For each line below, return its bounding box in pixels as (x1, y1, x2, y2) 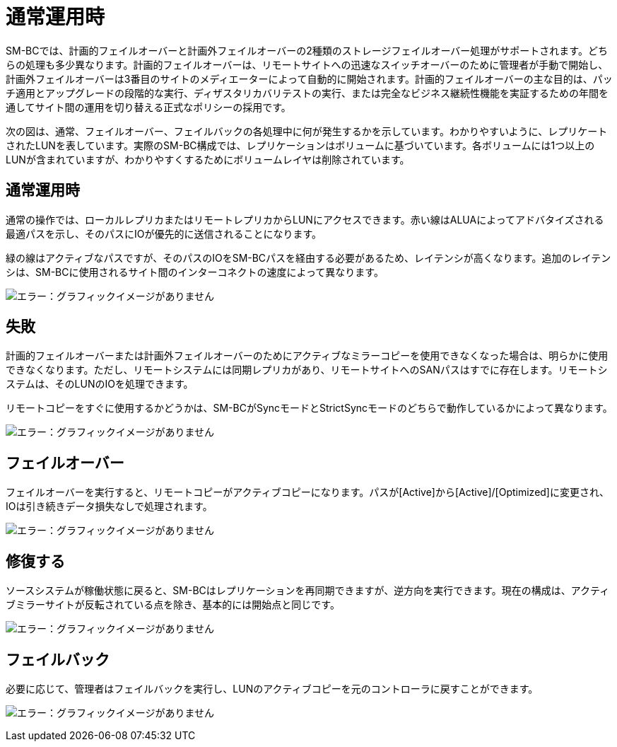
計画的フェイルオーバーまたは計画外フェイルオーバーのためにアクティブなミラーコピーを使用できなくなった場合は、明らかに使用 (6, 349, 609, 362)
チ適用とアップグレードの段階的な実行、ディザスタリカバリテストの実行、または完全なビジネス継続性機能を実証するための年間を (6, 86, 609, 99)
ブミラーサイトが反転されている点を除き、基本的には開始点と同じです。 (6, 598, 340, 611)
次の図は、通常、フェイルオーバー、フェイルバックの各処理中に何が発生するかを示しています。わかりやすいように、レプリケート (6, 124, 608, 137)
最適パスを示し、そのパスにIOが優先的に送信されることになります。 (6, 227, 322, 240)
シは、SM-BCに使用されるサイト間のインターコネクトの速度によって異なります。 (6, 265, 384, 278)
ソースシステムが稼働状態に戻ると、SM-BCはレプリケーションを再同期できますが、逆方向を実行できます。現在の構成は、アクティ (6, 584, 610, 597)
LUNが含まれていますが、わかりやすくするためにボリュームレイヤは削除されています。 (6, 153, 410, 166)
